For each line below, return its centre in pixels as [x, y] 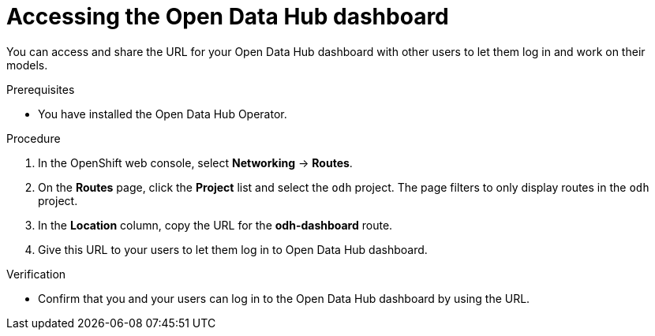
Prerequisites [41, 89]
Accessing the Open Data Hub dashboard [228, 17]
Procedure [34, 138]
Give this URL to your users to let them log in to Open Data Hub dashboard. [233, 249]
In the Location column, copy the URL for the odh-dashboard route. [215, 225]
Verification [36, 274]
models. [27, 65]
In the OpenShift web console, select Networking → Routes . [195, 162]
